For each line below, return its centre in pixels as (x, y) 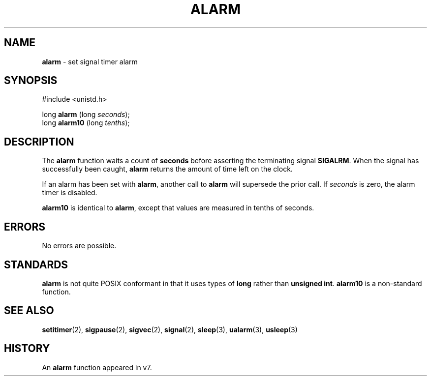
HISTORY (27, 349)
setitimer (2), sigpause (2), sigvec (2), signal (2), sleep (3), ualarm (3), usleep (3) (170, 329)
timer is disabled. (70, 193)
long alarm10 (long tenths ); (86, 123)
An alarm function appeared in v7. (97, 367)
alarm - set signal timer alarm (90, 61)
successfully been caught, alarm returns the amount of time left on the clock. (167, 169)
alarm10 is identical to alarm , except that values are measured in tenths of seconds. (178, 208)
